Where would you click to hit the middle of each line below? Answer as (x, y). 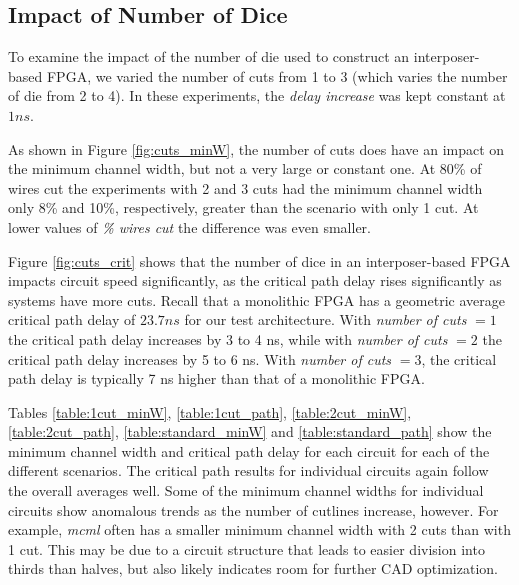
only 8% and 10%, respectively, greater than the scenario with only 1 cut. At (243, 207)
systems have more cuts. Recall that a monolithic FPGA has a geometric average (256, 299)
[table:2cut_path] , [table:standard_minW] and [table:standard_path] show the (250, 431)
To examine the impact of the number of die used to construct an (209, 56)
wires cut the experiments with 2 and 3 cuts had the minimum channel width (245, 187)
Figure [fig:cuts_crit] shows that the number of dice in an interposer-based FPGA (259, 260)
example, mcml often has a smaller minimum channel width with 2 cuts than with (259, 529)
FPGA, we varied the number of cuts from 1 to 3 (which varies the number (277, 75)
